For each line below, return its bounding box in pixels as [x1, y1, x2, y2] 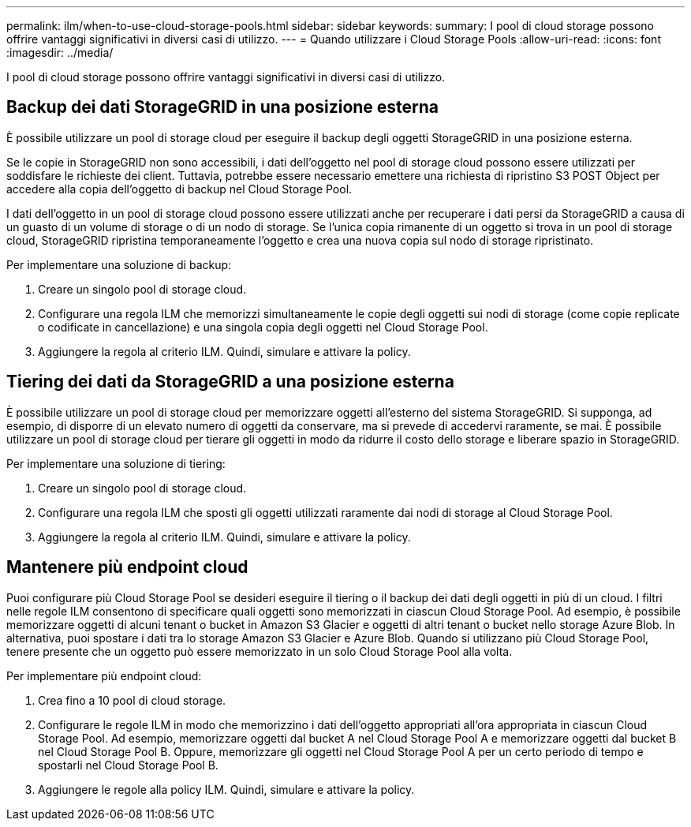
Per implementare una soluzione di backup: [6, 257, 232, 271]
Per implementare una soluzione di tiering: [6, 456, 226, 470]
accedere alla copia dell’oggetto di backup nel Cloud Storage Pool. [6, 181, 353, 196]
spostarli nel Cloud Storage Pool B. [38, 758, 219, 772]
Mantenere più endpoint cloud [6, 557, 248, 578]
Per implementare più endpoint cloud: [6, 668, 202, 683]
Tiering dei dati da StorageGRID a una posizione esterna [6, 372, 454, 392]
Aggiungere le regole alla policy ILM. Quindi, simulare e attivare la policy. [38, 782, 415, 796]
